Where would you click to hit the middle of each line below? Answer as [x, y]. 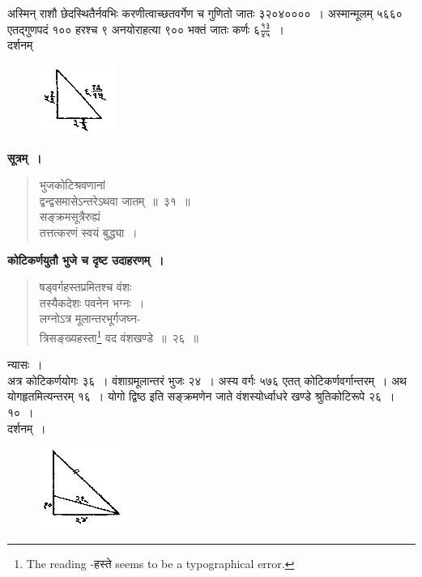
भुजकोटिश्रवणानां [72, 185]
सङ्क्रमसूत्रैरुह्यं [70, 216]
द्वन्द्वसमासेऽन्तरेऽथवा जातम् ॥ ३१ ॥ [115, 200]
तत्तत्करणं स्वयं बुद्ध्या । [88, 232]
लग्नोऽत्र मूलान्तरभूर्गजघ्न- [90, 318]
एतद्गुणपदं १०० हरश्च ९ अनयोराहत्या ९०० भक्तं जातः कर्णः [129, 29]
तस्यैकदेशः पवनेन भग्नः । [92, 302]
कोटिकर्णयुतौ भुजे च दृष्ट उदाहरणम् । [86, 259]
